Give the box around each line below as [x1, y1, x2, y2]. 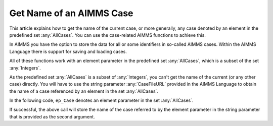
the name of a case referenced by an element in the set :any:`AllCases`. [9, 88, 159, 94]
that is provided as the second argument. [9, 113, 96, 119]
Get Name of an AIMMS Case [9, 8, 133, 19]
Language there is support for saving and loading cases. [9, 48, 127, 54]
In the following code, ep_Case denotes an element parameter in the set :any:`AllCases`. [9, 97, 194, 103]
